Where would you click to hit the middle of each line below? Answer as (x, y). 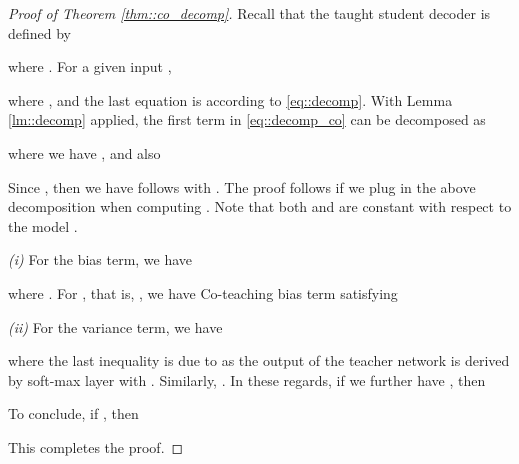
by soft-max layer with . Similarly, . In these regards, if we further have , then (247, 379)
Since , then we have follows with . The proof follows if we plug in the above (242, 186)
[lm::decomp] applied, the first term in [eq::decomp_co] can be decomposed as (247, 119)
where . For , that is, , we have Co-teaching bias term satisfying (203, 292)
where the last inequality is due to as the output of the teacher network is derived (259, 360)
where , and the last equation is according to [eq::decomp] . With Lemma (230, 99)
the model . (43, 225)
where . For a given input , (90, 66)
